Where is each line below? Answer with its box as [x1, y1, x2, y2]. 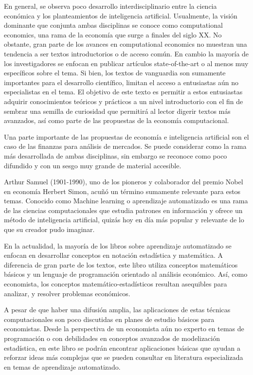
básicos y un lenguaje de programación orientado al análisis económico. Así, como [4, 269, 248, 279]
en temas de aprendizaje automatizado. [4, 361, 121, 372]
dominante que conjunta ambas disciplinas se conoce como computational [4, 20, 223, 30]
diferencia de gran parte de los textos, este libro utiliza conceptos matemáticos [4, 259, 238, 269]
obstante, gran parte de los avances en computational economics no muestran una [4, 39, 247, 49]
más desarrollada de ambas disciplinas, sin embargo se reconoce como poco [4, 150, 227, 161]
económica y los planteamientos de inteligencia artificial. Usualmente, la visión [4, 10, 237, 20]
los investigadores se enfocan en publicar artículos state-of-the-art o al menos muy [4, 58, 249, 68]
